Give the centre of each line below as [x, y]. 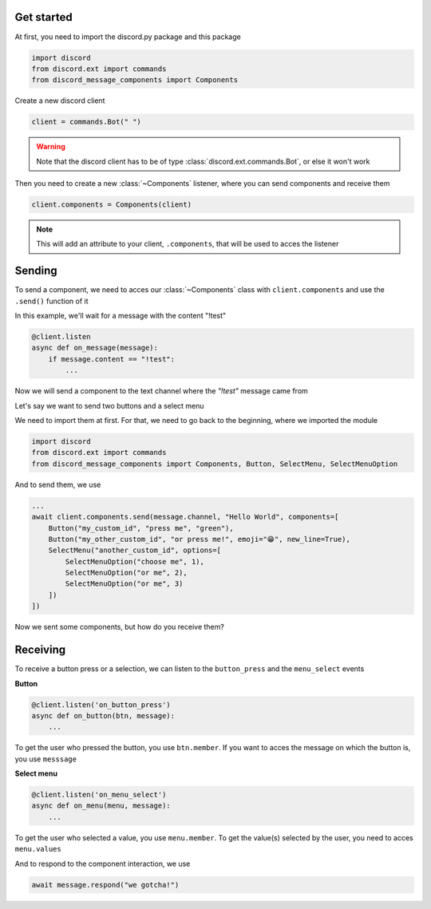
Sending [36, 271]
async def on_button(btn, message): [103, 715]
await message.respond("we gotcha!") [105, 885]
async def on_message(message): [95, 348]
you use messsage [46, 759]
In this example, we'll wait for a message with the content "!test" [121, 316]
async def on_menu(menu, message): [101, 806]
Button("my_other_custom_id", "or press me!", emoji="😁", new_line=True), [199, 539]
